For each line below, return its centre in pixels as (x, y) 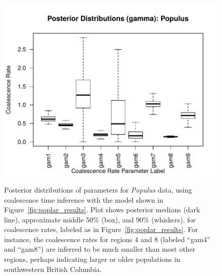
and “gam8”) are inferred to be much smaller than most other (100, 249)
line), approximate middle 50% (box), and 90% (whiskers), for (100, 219)
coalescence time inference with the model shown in (84, 199)
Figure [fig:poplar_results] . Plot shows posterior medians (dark (102, 210)
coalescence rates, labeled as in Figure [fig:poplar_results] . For (101, 229)
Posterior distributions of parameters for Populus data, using (98, 189)
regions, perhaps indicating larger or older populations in (92, 259)
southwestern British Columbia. (53, 269)
